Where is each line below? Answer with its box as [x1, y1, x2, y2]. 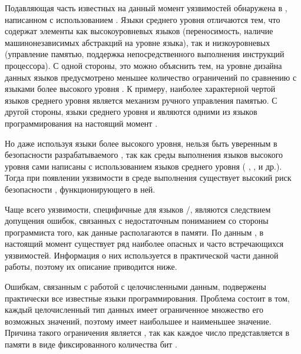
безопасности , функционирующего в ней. [5, 183, 156, 195]
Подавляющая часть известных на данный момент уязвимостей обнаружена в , [5, 2, 287, 14]
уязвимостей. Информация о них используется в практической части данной [5, 249, 279, 261]
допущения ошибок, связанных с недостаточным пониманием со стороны [5, 214, 269, 227]
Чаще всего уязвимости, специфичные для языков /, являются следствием [5, 203, 271, 215]
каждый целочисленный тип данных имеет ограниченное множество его [5, 303, 264, 316]
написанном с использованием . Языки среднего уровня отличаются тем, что [5, 13, 280, 25]
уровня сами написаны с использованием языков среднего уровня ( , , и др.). [5, 160, 282, 172]
